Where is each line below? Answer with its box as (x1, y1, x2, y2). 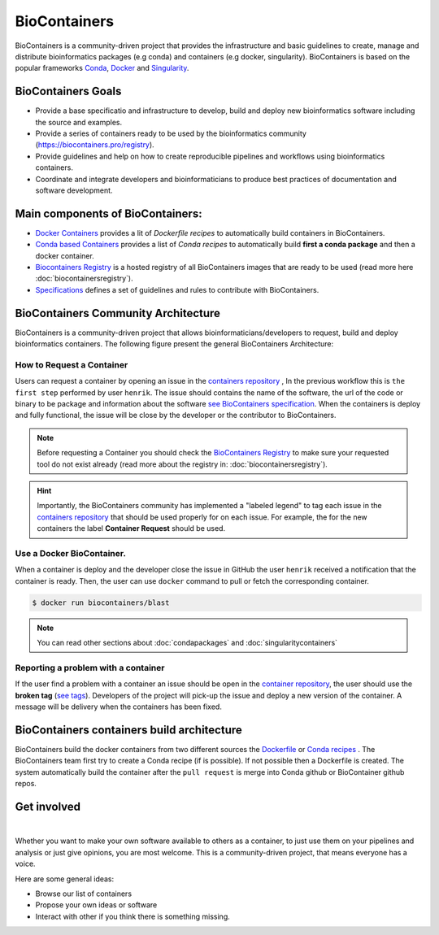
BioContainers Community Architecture (15, 306, 221, 320)
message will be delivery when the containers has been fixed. (15, 702, 223, 711)
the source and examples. (35, 117, 122, 127)
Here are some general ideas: (15, 874, 115, 884)
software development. (35, 185, 113, 195)
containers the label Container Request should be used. (37, 524, 226, 533)
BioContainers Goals (15, 85, 122, 98)
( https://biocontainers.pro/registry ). (35, 140, 154, 150)
